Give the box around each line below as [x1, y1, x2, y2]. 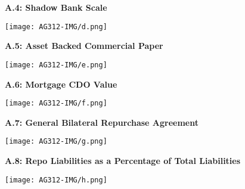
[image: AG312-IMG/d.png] [5, 22, 107, 31]
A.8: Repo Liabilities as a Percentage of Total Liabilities [5, 154, 241, 166]
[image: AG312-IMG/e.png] [5, 60, 107, 69]
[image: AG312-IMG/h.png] [5, 175, 107, 184]
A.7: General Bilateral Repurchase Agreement [5, 116, 199, 128]
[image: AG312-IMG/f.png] [5, 99, 107, 108]
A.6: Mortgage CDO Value [5, 78, 117, 90]
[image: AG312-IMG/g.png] [5, 137, 107, 146]
